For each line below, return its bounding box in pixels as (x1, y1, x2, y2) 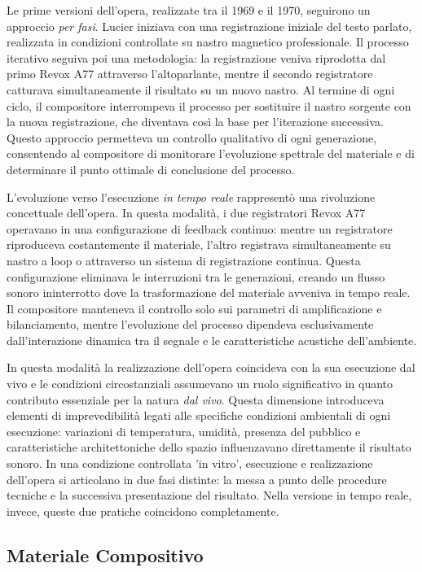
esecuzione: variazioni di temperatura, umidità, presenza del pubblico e (7, 422, 361, 439)
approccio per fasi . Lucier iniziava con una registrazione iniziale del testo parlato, (7, 17, 412, 34)
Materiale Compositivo (7, 542, 204, 567)
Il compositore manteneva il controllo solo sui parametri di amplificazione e (7, 299, 382, 317)
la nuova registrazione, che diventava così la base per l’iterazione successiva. (7, 113, 384, 130)
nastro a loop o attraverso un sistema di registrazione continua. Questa (7, 251, 361, 269)
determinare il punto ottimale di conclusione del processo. (7, 160, 295, 177)
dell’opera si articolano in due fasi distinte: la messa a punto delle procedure (7, 470, 387, 487)
